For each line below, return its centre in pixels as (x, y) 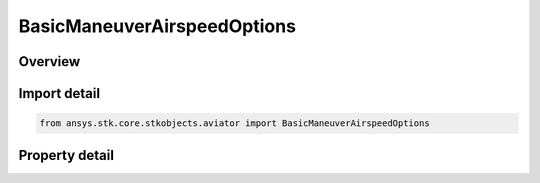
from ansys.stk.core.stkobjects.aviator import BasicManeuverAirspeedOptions (234, 123)
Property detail (66, 155)
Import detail (59, 93)
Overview (49, 61)
